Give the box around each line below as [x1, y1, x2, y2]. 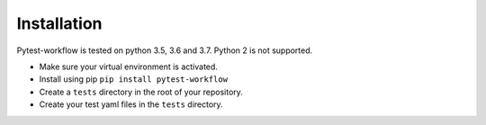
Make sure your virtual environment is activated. [39, 61, 218, 72]
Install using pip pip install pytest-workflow [39, 74, 229, 85]
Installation [16, 13, 103, 33]
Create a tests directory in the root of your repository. [39, 86, 243, 97]
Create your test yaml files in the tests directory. [39, 99, 224, 110]
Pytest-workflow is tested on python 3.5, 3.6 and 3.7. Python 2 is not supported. [16, 45, 313, 56]
